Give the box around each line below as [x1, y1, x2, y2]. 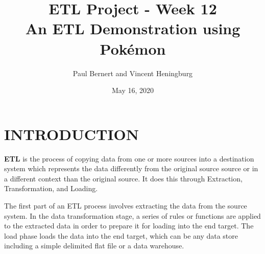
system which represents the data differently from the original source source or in [4, 163, 258, 174]
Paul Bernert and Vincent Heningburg [73, 67, 193, 78]
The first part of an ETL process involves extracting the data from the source [4, 200, 247, 211]
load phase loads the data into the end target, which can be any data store [4, 230, 238, 241]
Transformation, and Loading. [4, 183, 98, 194]
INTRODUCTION [4, 123, 139, 144]
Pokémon [100, 38, 166, 59]
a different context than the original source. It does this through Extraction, [4, 173, 243, 183]
